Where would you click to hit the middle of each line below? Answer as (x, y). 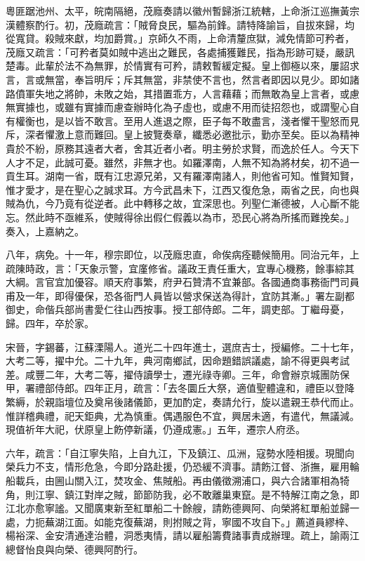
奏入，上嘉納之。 (45, 231)
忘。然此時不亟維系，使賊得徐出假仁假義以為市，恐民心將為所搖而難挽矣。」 (180, 217)
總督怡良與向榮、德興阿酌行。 (74, 549)
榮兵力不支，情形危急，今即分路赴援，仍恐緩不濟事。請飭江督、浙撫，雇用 (178, 467)
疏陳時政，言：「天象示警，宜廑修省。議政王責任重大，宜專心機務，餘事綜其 (180, 268)
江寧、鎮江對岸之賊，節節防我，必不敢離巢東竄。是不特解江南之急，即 (197, 494)
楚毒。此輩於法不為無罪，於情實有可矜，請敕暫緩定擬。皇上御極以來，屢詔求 (182, 66)
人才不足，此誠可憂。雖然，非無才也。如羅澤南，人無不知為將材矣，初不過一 (182, 162)
